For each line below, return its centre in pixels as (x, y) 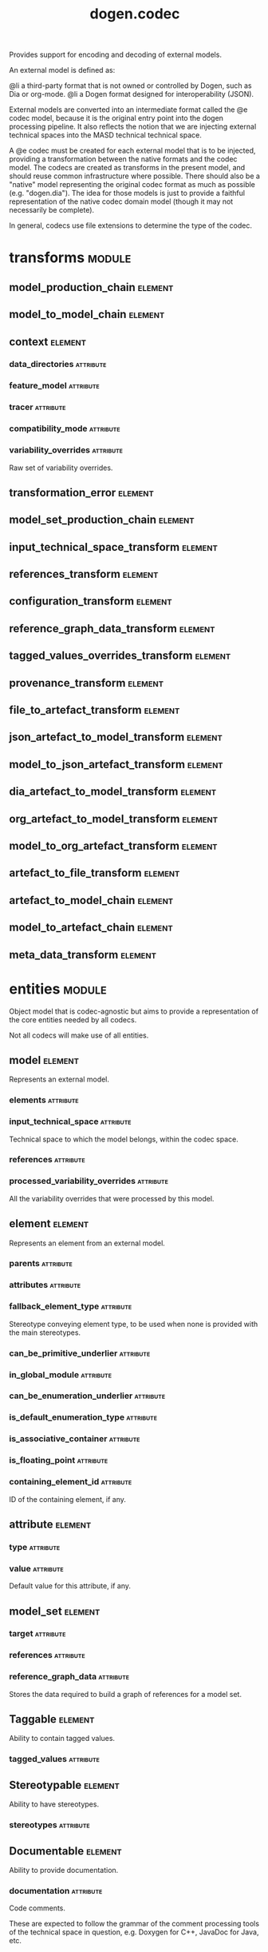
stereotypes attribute (49, 1825)
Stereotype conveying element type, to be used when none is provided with (134, 1324)
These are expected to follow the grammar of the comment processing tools (134, 1924)
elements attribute (44, 1100)
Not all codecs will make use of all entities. (79, 1035)
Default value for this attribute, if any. (70, 1586)
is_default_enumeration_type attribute (83, 1417)
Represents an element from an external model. (87, 1243)
